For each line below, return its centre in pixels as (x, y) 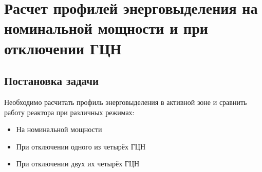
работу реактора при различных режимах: (69, 112)
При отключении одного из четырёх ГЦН (81, 146)
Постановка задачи (52, 81)
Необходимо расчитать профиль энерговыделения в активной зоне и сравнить (126, 102)
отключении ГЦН (63, 48)
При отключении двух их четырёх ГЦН (78, 164)
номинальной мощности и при (106, 28)
